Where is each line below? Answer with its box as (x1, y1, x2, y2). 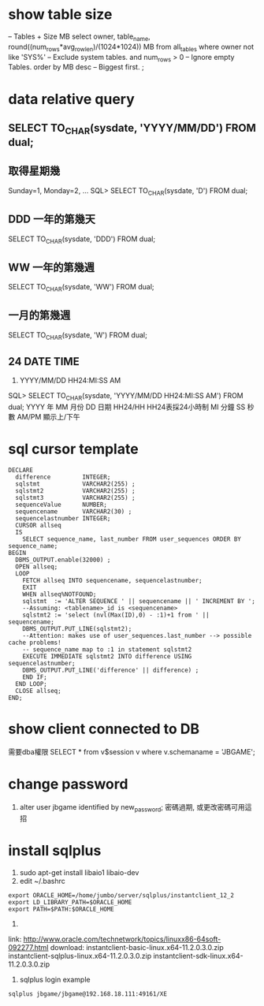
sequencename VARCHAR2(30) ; (15, 508, 132, 516)
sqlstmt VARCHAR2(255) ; (15, 480, 136, 488)
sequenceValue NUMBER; (15, 501, 108, 509)
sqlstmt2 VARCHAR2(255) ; (15, 487, 136, 495)
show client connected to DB (8, 720, 200, 738)
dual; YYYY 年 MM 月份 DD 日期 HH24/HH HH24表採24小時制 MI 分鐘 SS (8, 402, 246, 412)
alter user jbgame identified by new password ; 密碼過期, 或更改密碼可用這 (19, 802, 252, 814)
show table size (8, 6, 113, 24)
